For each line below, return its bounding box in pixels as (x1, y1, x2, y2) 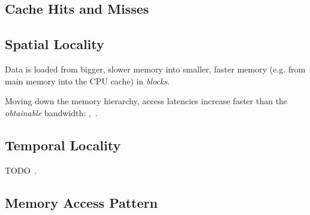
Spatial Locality (5, 35, 104, 53)
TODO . (5, 163, 37, 176)
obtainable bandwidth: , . (5, 106, 98, 119)
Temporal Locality (5, 135, 121, 154)
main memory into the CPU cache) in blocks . (5, 74, 170, 87)
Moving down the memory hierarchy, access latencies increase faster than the (5, 95, 288, 107)
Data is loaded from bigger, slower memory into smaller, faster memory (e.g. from (5, 62, 306, 75)
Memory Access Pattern (5, 193, 158, 211)
